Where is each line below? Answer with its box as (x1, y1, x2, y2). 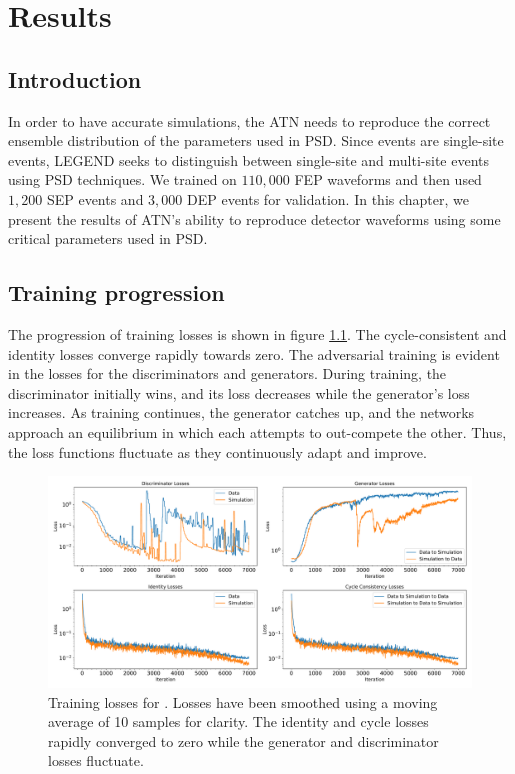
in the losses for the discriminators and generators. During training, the (8, 363, 447, 384)
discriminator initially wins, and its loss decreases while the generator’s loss (8, 382, 470, 403)
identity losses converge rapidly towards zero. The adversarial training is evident (8, 343, 500, 364)
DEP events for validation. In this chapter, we (186, 188, 469, 209)
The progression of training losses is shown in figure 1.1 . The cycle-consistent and (8, 323, 507, 344)
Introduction (8, 63, 142, 94)
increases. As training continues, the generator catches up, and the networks (8, 402, 475, 423)
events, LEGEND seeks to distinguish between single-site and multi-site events (8, 149, 490, 170)
